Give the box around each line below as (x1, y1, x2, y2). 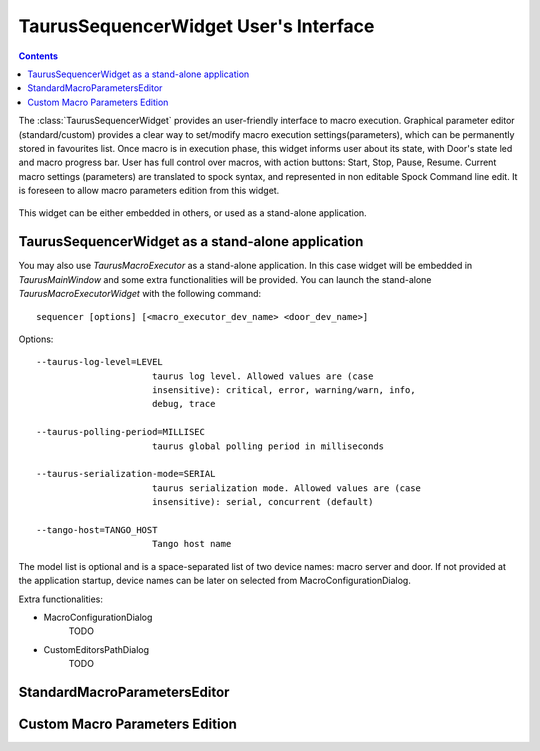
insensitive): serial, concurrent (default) (151, 496, 374, 508)
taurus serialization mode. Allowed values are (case (151, 482, 422, 494)
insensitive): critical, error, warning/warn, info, (151, 385, 416, 396)
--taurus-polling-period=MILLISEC (36, 426, 205, 438)
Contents (18, 50, 59, 62)
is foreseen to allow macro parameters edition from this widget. (18, 185, 280, 197)
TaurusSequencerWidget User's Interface (18, 15, 375, 37)
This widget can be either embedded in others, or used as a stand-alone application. (18, 207, 367, 219)
